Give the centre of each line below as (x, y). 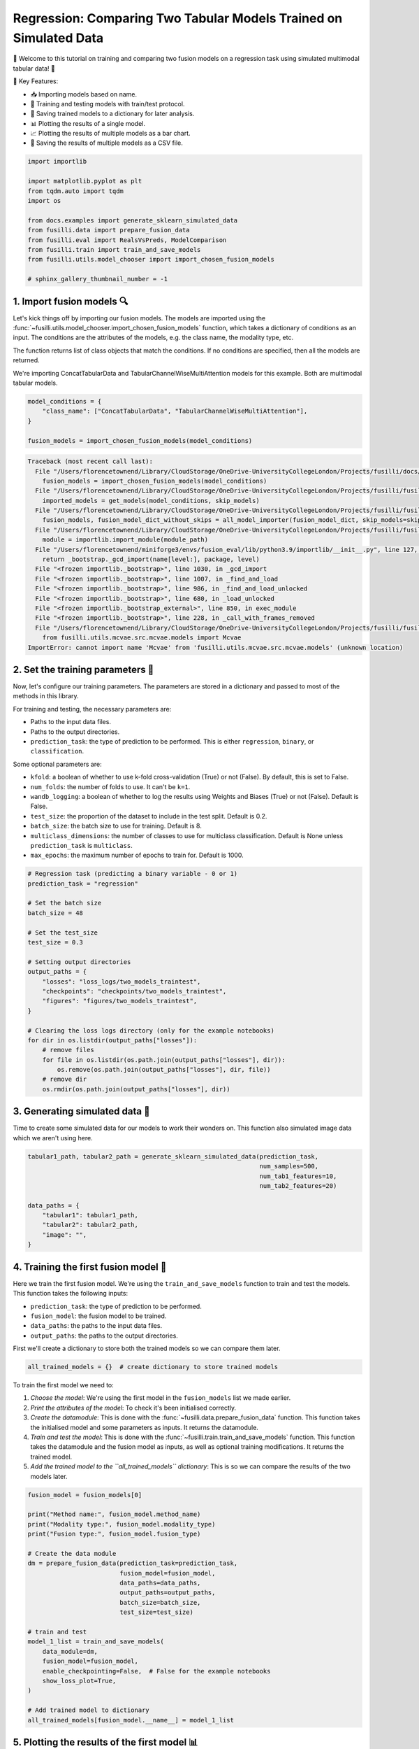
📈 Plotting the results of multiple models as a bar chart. (111, 134)
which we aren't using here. (53, 1138)
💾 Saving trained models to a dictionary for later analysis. (112, 114)
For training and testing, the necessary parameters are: (92, 709)
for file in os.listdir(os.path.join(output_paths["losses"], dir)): (164, 1060)
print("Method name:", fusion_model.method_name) (114, 1514)
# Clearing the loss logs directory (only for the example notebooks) (151, 1031)
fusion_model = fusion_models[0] (85, 1495)
